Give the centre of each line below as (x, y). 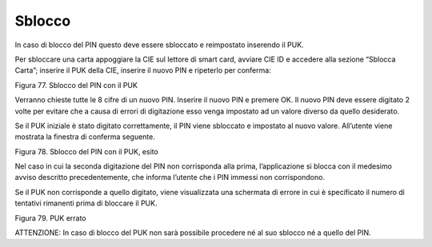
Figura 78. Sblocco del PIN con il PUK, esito (87, 151)
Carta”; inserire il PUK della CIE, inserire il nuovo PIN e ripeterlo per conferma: (143, 70)
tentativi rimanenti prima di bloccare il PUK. (86, 203)
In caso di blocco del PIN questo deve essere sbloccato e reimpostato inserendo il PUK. (159, 45)
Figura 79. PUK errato (50, 218)
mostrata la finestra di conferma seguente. (85, 137)
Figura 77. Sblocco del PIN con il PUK (76, 85)
